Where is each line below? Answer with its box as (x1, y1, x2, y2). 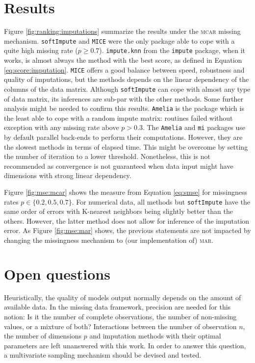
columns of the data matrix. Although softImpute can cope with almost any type (4, 83, 251, 94)
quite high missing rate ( (4, 45, 78, 55)
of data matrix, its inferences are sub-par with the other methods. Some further (4, 93, 243, 104)
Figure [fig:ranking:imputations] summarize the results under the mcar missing (4, 26, 241, 36)
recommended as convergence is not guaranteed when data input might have (4, 160, 233, 171)
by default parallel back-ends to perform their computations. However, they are (4, 132, 243, 142)
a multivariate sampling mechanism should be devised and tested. (4, 350, 202, 360)
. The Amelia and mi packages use (142, 122, 246, 132)
